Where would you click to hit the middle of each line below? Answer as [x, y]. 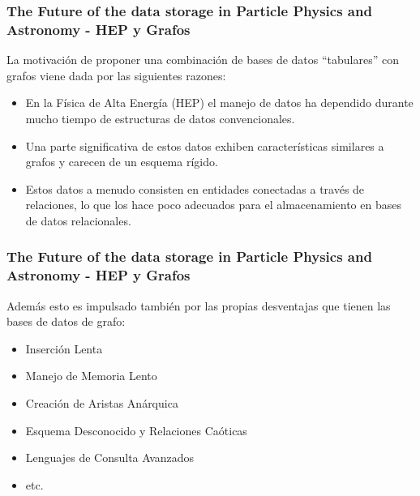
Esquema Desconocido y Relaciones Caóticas [136, 430]
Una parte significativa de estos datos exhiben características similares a [205, 145]
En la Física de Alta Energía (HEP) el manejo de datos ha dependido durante [219, 103]
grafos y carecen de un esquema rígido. [122, 162]
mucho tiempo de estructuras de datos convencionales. [160, 118]
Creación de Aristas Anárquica [102, 403]
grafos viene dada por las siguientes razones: [116, 75]
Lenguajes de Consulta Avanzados [110, 458]
